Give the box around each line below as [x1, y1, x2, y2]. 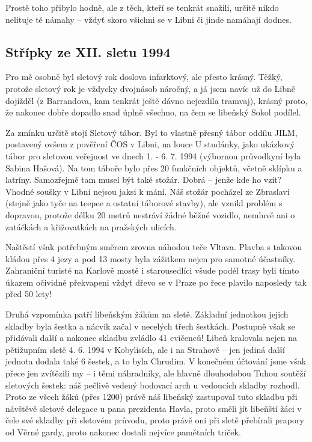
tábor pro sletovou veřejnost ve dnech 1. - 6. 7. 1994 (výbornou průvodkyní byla [5, 149, 301, 162]
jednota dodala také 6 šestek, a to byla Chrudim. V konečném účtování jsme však [5, 355, 307, 367]
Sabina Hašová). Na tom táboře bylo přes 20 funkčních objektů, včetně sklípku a [5, 161, 302, 174]
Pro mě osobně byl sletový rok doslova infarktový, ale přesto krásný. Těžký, [5, 70, 283, 83]
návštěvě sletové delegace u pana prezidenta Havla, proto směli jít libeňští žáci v [5, 402, 302, 414]
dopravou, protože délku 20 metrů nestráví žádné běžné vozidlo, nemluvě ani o [5, 208, 295, 221]
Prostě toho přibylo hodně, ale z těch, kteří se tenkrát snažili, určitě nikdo [5, 1, 279, 13]
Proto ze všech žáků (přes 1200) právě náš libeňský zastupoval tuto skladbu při [5, 390, 298, 403]
